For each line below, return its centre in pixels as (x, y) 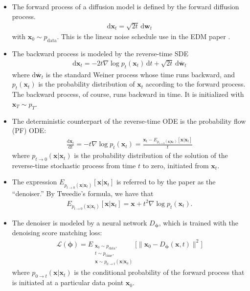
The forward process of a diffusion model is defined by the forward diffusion (125, 6)
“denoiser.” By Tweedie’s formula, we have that (83, 193)
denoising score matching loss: (57, 233)
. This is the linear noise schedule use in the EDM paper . (144, 36)
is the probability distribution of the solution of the (151, 155)
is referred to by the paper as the (166, 182)
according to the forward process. (195, 84)
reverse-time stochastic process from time (74, 165)
